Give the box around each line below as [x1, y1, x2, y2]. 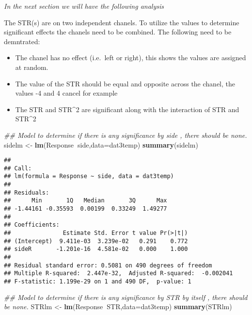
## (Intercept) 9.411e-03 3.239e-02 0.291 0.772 [4, 237, 188, 245]
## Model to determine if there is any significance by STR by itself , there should [4, 292, 248, 302]
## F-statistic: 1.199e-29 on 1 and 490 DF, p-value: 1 [4, 278, 191, 285]
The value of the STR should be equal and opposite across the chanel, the [15, 78, 235, 88]
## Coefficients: [4, 221, 60, 229]
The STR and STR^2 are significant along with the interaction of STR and [15, 104, 239, 114]
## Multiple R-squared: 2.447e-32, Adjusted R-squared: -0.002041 [4, 270, 233, 277]
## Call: [4, 165, 32, 172]
